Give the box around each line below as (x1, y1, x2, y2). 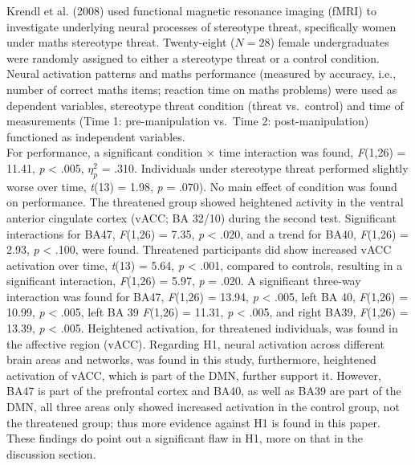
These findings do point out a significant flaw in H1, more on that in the (6, 430, 364, 447)
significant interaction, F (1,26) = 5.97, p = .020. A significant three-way (6, 272, 361, 289)
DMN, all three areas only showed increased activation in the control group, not (6, 398, 400, 415)
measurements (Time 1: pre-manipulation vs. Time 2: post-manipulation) (6, 112, 369, 129)
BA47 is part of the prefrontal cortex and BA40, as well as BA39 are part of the (6, 382, 401, 399)
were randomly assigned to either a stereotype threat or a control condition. (6, 49, 380, 66)
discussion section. (6, 445, 96, 462)
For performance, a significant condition (6, 144, 203, 161)
